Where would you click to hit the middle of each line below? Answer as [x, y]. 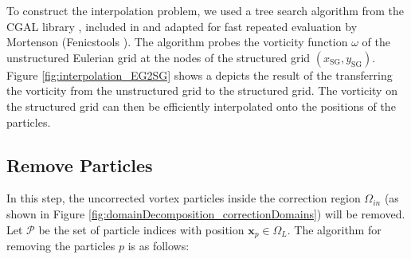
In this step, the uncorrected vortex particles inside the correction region [184, 198]
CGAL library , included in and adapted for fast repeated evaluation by [182, 26]
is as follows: [159, 245]
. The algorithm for [334, 229]
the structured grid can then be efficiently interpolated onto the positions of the [201, 106]
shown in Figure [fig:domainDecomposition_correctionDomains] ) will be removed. [206, 213]
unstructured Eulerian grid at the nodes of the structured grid [159, 57]
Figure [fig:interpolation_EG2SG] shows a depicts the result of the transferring [200, 75]
